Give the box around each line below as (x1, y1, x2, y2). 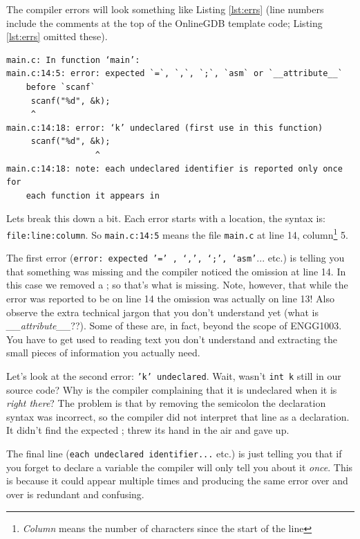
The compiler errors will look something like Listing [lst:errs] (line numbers (6, 2, 324, 16)
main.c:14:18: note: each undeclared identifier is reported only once (6, 163, 343, 174)
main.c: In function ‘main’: (6, 55, 140, 65)
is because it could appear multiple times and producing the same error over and (6, 473, 348, 488)
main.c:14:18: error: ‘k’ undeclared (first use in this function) (6, 122, 323, 133)
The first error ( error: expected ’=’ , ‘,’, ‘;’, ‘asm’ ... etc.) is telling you (6, 250, 345, 265)
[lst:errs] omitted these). (6, 29, 108, 44)
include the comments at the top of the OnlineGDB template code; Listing (6, 15, 323, 30)
